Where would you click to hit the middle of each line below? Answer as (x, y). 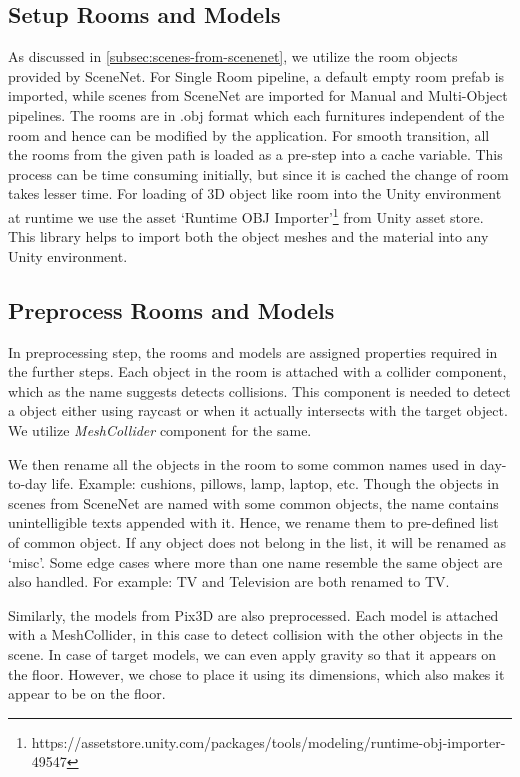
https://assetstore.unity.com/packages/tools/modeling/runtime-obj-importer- (268, 741)
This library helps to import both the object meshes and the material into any (248, 236)
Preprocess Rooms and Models (171, 309)
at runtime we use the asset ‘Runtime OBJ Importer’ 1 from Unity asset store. (246, 215)
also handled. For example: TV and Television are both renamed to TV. (229, 581)
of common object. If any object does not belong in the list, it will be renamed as (257, 541)
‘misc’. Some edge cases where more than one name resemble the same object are (255, 561)
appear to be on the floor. (87, 693)
